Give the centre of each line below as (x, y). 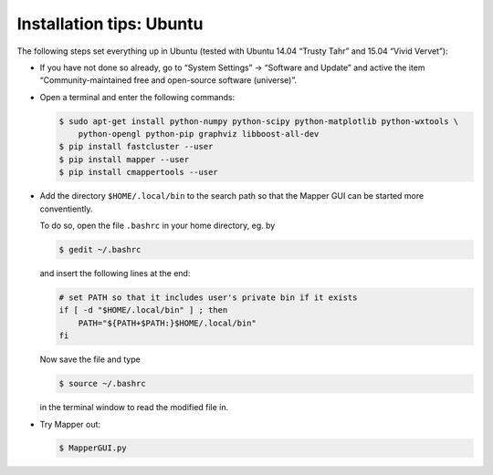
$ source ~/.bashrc (102, 384)
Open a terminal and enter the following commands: (137, 97)
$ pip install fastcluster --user (136, 147)
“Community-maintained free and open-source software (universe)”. (168, 80)
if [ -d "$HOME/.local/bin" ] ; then (143, 310)
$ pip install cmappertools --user (138, 172)
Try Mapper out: (70, 424)
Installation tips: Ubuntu (110, 24)
